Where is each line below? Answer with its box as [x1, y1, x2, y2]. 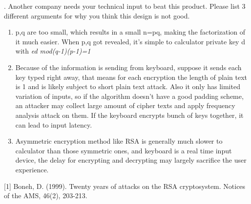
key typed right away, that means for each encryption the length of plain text [15, 72, 248, 82]
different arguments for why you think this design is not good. [4, 10, 190, 20]
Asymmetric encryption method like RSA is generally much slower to [15, 136, 223, 146]
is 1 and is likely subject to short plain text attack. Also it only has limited [15, 81, 240, 92]
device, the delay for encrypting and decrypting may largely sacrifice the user [15, 155, 247, 165]
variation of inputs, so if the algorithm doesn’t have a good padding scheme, [15, 91, 244, 101]
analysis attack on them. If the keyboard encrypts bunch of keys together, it [15, 110, 244, 120]
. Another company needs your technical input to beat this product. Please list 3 [4, 1, 246, 11]
